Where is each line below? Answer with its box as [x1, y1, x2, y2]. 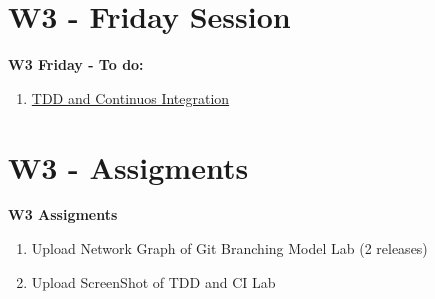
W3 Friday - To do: [8, 54, 144, 75]
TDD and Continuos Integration [31, 87, 230, 108]
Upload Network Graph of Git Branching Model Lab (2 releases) [31, 238, 428, 259]
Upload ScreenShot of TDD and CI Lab [31, 271, 276, 292]
